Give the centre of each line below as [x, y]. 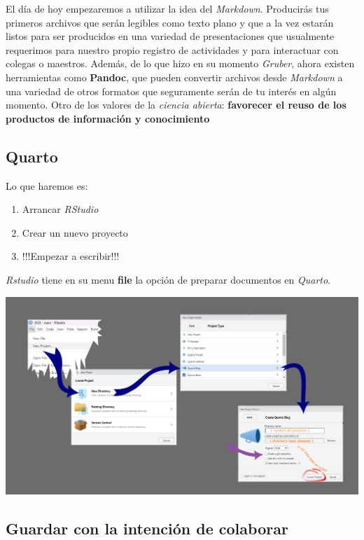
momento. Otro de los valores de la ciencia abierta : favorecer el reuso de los [176, 105]
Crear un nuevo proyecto [75, 232]
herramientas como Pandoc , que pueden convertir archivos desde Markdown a [174, 77]
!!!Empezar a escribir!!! [71, 256]
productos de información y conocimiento [108, 118]
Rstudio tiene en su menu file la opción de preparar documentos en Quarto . [168, 279]
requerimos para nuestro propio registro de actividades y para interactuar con [172, 49]
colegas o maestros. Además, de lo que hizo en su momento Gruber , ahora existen [180, 63]
